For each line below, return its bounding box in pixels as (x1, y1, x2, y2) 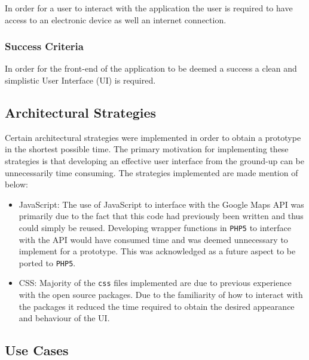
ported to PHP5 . (19, 256, 76, 269)
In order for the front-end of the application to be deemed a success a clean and (5, 62, 297, 75)
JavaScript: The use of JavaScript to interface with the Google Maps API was (19, 198, 304, 210)
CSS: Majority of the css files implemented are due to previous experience (19, 276, 292, 289)
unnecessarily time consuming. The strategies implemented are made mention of (5, 166, 298, 179)
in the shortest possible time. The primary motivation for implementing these (5, 143, 289, 155)
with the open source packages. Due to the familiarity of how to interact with (19, 288, 303, 301)
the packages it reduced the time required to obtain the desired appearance (19, 300, 295, 312)
